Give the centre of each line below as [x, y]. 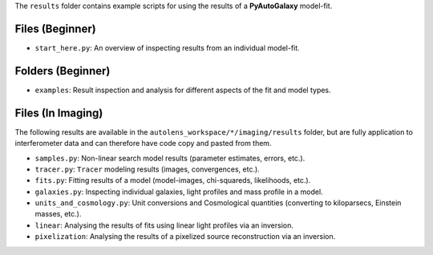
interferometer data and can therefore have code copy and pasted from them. [143, 144]
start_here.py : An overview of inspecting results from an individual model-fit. [167, 47]
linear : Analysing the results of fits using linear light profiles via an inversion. [164, 225]
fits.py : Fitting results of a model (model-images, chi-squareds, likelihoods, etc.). [173, 180]
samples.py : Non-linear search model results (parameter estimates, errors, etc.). [170, 158]
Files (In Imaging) [59, 113]
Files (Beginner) [55, 28]
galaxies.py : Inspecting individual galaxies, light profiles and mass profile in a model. [179, 192]
